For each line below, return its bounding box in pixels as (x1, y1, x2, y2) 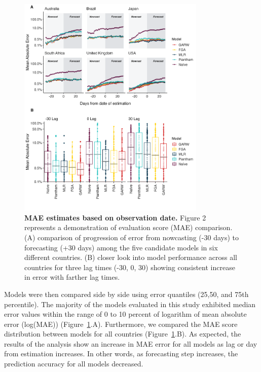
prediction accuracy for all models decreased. (4, 358, 143, 369)
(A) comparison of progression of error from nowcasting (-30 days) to (24, 232, 239, 242)
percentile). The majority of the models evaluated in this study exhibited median (4, 299, 256, 309)
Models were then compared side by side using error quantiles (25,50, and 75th (4, 288, 249, 299)
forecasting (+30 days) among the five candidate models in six (24, 242, 218, 252)
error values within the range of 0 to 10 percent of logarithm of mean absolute (4, 309, 247, 319)
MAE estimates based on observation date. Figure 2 (24, 212, 206, 222)
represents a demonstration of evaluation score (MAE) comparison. (24, 222, 233, 233)
